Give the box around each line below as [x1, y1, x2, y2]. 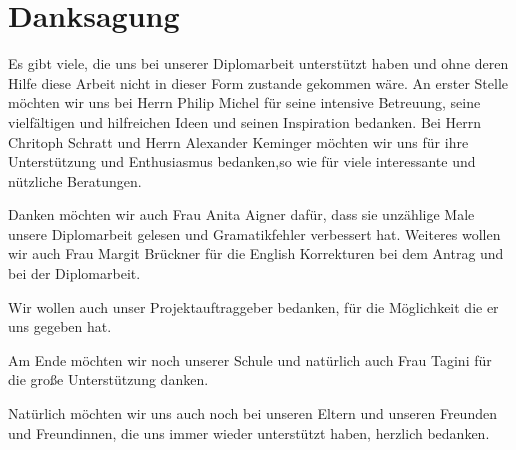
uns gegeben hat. [8, 316, 112, 337]
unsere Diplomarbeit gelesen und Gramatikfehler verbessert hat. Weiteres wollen [8, 223, 501, 244]
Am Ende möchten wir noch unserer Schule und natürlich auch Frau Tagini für [8, 349, 492, 370]
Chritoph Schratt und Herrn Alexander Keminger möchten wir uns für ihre [8, 131, 469, 152]
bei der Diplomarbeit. [8, 263, 141, 284]
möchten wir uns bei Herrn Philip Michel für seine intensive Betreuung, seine [8, 92, 481, 113]
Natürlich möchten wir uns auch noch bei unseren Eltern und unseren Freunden [8, 403, 497, 424]
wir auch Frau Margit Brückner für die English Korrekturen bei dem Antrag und [8, 243, 504, 264]
